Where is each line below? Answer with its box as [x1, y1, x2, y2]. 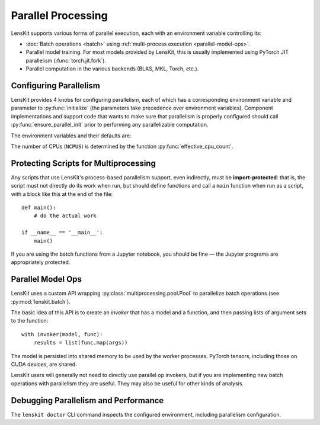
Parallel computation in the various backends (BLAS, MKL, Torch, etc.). [25, 65, 199, 72]
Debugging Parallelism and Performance [11, 395, 164, 405]
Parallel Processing [11, 9, 108, 22]
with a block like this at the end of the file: [11, 190, 113, 198]
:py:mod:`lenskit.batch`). [11, 298, 71, 305]
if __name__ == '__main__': [21, 229, 103, 236]
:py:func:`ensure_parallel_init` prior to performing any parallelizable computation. [11, 121, 209, 128]
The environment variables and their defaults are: [11, 132, 132, 139]
